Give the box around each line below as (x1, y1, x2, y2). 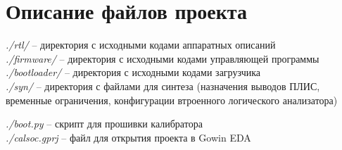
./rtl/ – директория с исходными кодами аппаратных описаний (6, 37, 276, 52)
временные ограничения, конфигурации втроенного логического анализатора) (6, 92, 338, 107)
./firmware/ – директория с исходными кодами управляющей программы (6, 51, 319, 65)
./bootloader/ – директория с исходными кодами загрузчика (6, 65, 260, 80)
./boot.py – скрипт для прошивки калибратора (6, 116, 203, 131)
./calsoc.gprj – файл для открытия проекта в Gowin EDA (6, 130, 251, 144)
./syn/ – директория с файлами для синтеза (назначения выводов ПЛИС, (6, 78, 320, 93)
